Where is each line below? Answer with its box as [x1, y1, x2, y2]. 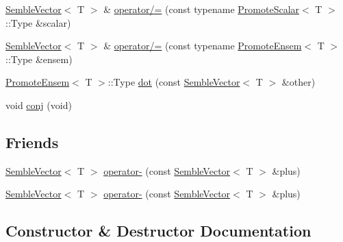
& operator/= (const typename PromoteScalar [103, 2, 300, 16]
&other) [281, 75, 316, 89]
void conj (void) [5, 97, 72, 112]
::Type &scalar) [5, 15, 71, 29]
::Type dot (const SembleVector [107, 75, 240, 89]
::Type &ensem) [5, 51, 73, 66]
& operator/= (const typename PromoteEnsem [103, 38, 302, 53]
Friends [5, 131, 59, 152]
